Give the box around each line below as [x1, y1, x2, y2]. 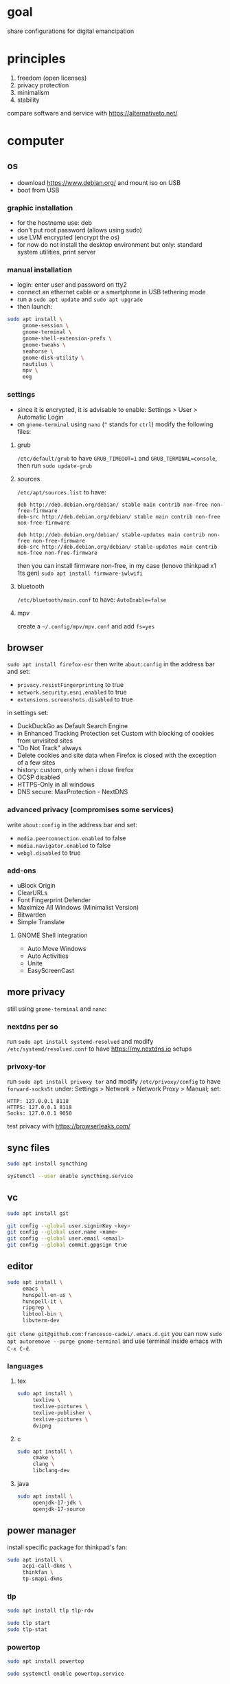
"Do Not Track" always [16, 744, 82, 752]
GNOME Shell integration [16, 931, 88, 939]
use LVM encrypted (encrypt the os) [16, 233, 120, 241]
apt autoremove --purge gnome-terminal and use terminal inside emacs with [7, 1337, 222, 1345]
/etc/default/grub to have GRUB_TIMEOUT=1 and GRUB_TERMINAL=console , [16, 454, 218, 462]
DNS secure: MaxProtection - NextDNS [16, 788, 128, 796]
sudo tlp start [7, 1620, 51, 1627]
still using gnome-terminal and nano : [7, 1005, 107, 1013]
